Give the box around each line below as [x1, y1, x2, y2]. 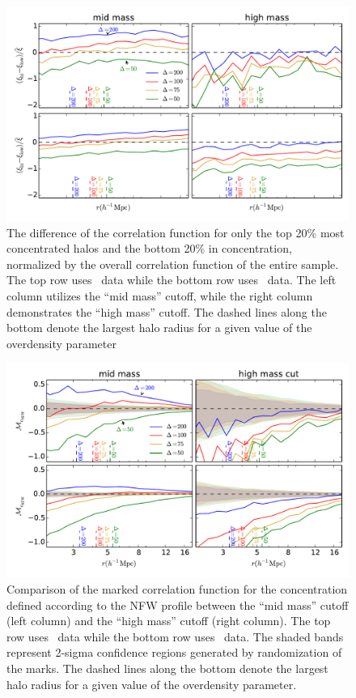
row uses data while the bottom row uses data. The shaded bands [6, 628, 344, 645]
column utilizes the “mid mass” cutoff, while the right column [6, 287, 313, 304]
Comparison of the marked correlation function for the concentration [6, 580, 348, 597]
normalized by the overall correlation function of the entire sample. [6, 255, 339, 272]
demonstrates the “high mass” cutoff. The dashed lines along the [6, 303, 327, 320]
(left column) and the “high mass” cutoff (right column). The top [6, 612, 331, 629]
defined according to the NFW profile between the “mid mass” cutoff [6, 596, 349, 613]
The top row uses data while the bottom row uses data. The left [6, 271, 337, 288]
